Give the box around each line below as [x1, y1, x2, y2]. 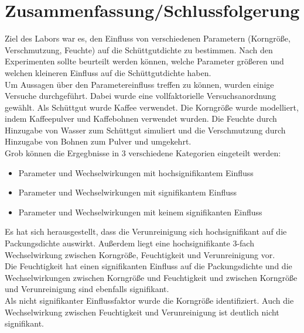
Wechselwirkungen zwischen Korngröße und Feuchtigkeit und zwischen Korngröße [5, 271, 298, 283]
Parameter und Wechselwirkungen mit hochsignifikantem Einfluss [18, 166, 254, 178]
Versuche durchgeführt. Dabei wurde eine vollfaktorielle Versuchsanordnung [5, 90, 276, 102]
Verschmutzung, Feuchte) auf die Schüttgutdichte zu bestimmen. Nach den [5, 43, 273, 56]
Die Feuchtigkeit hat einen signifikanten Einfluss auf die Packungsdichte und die [5, 260, 292, 272]
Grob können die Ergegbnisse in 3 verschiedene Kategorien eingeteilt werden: [5, 147, 281, 159]
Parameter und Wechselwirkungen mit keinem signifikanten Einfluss [18, 205, 262, 218]
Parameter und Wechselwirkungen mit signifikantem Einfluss [18, 186, 237, 198]
